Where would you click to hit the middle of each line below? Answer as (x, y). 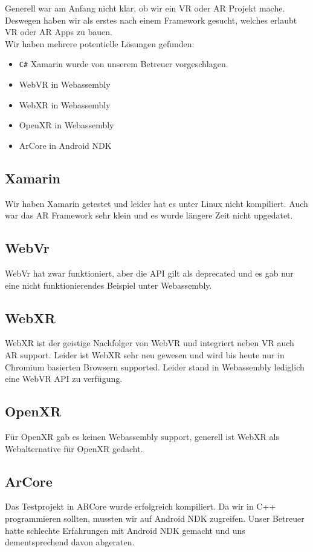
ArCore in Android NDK (65, 145)
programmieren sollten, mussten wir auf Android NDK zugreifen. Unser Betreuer (155, 518)
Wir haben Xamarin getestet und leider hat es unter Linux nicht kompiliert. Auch (156, 203)
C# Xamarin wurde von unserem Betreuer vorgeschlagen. (124, 64)
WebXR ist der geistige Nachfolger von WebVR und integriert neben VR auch (150, 343)
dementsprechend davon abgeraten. (70, 542)
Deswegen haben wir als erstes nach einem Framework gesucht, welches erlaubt (151, 20)
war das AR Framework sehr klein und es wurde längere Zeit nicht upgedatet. (149, 215)
